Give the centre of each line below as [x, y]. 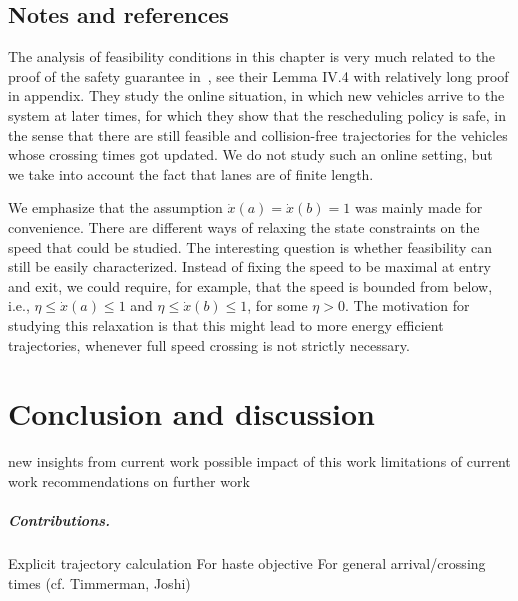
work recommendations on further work [129, 480]
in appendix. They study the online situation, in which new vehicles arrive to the [256, 95]
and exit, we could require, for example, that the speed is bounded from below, [250, 285]
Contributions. [59, 520]
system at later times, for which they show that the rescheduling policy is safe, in [257, 114]
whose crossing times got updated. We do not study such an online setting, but [250, 154]
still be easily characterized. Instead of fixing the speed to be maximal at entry [250, 266]
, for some [277, 305]
